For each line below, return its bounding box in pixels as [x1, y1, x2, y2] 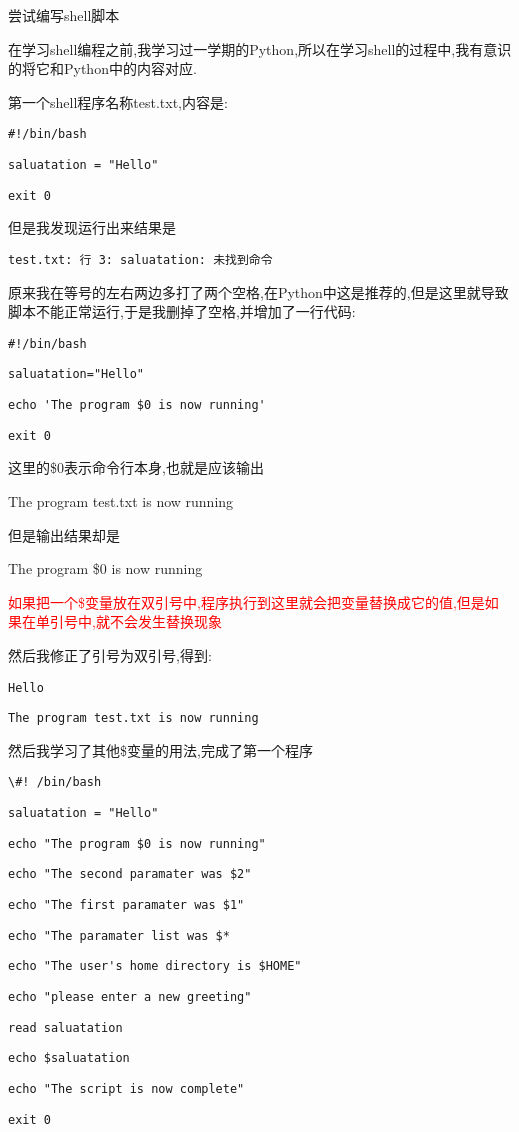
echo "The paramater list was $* [8, 928, 230, 943]
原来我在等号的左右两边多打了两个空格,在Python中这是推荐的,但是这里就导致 [8, 281, 509, 302]
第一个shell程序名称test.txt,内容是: [8, 91, 228, 112]
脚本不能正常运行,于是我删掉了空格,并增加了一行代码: [8, 301, 356, 322]
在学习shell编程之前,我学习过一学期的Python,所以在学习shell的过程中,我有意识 [8, 38, 512, 59]
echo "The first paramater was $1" [8, 898, 245, 913]
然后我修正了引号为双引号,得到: [8, 644, 212, 665]
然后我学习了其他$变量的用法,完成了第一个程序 [8, 739, 313, 760]
